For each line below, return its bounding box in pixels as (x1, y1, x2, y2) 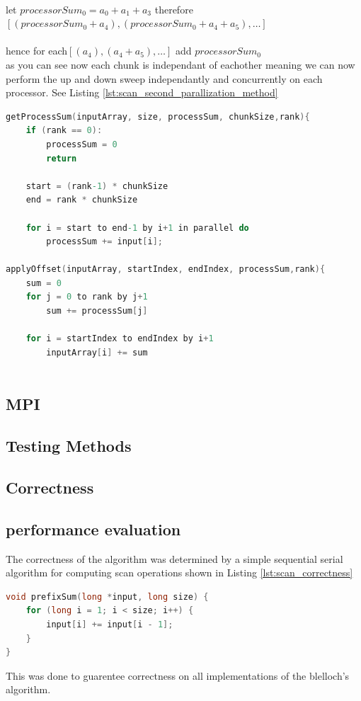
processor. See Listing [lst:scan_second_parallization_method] (6, 85, 278, 100)
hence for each (6, 43, 68, 58)
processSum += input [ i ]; (46, 236, 163, 247)
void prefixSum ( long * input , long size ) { (6, 591, 209, 602)
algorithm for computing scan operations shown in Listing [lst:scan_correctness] (6, 565, 353, 580)
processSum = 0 (46, 139, 118, 149)
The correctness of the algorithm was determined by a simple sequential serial (6, 551, 343, 566)
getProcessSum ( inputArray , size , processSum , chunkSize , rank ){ (6, 111, 310, 122)
